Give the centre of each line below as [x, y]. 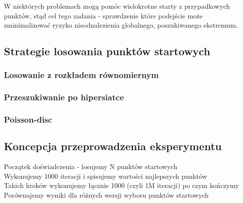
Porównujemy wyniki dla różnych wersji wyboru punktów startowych [106, 195]
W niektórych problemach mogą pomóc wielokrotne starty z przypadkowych [117, 6]
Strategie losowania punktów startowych [107, 51]
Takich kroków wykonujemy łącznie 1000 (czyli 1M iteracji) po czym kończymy [121, 185]
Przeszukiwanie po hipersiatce [64, 97]
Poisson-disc [28, 119]
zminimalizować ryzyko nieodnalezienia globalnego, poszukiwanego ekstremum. [121, 25]
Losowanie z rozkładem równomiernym [81, 75]
